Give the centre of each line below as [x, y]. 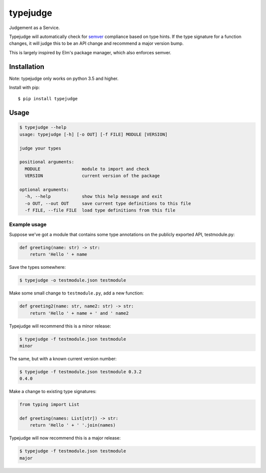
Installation [27, 67]
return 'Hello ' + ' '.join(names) [73, 425]
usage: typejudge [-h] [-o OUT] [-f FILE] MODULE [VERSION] [94, 134]
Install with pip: [24, 88]
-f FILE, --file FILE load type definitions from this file [100, 210]
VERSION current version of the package [92, 176]
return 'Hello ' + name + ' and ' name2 [79, 313]
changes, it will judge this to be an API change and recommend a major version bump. [97, 43]
